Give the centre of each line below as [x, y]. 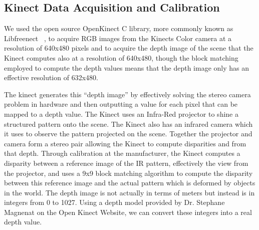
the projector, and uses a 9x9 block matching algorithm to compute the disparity [128, 173]
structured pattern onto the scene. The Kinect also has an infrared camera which [128, 124]
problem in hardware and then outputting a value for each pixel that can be [121, 104]
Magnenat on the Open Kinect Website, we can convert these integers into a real [128, 212]
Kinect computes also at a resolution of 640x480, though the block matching [121, 57]
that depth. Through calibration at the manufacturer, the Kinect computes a [122, 153]
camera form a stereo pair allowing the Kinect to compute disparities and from [125, 143]
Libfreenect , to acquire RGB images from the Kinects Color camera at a [118, 38]
